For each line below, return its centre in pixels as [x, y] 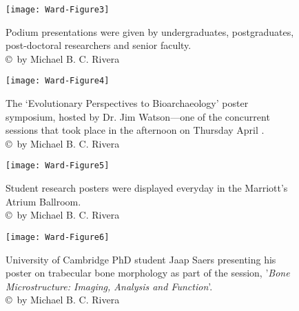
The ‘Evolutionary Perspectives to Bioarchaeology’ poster [127, 103]
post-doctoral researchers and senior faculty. [99, 45]
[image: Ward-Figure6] [58, 237]
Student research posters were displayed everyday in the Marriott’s [147, 188]
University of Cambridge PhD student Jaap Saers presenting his [141, 259]
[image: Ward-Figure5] [58, 166]
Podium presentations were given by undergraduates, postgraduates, [150, 31]
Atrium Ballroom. [43, 201]
